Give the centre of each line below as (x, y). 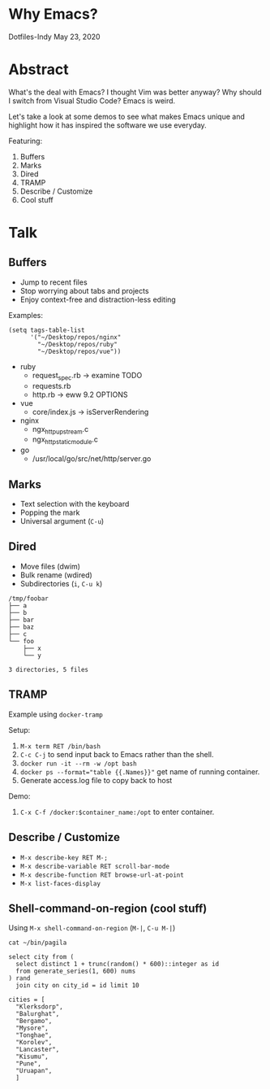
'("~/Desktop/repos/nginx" (75, 337)
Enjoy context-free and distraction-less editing (98, 299)
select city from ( (41, 957)
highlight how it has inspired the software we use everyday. (107, 125)
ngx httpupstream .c (60, 430)
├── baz (21, 627)
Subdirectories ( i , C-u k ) (61, 583)
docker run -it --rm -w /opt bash (78, 764)
